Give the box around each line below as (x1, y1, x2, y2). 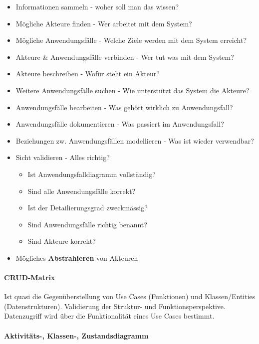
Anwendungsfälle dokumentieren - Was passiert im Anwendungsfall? (15, 119, 224, 129)
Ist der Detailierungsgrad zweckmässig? (27, 202, 148, 213)
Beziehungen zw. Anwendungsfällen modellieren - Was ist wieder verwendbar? (15, 135, 254, 146)
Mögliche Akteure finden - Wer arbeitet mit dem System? (15, 18, 192, 28)
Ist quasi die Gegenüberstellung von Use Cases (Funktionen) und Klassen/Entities (4, 291, 256, 302)
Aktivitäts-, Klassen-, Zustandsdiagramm (4, 330, 149, 341)
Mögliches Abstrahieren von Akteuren (15, 252, 138, 263)
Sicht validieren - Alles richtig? (15, 152, 110, 163)
